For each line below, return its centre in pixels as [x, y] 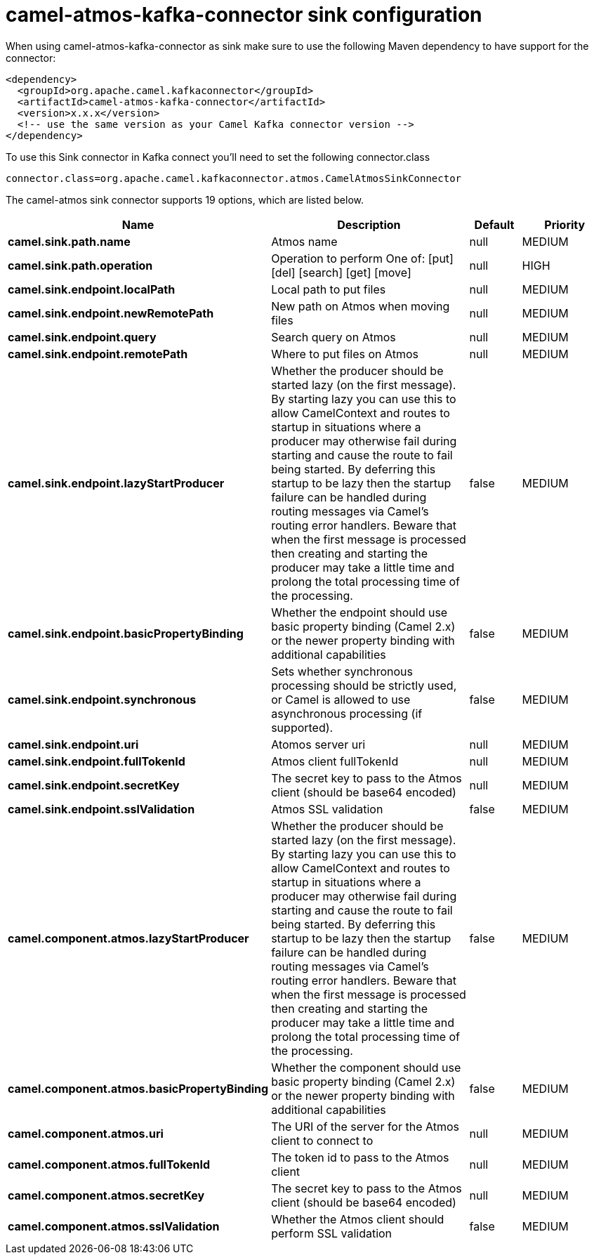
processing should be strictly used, [364, 685]
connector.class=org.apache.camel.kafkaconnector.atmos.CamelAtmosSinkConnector [234, 178]
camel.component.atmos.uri [86, 1133]
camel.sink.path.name [69, 241]
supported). [302, 727]
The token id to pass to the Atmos [360, 1157]
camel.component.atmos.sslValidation [114, 1226]
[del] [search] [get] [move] [341, 272]
